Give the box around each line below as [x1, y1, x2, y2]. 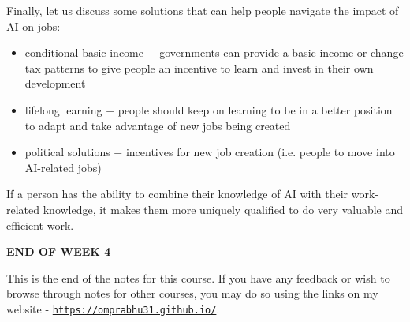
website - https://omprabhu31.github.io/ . [6, 300, 220, 316]
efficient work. [6, 216, 74, 233]
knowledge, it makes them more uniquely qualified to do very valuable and [43, 200, 404, 217]
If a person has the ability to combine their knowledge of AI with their [6, 185, 348, 202]
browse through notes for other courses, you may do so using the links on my [6, 285, 378, 301]
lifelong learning [24, 101, 102, 118]
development [24, 75, 86, 92]
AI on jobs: [6, 17, 61, 34]
